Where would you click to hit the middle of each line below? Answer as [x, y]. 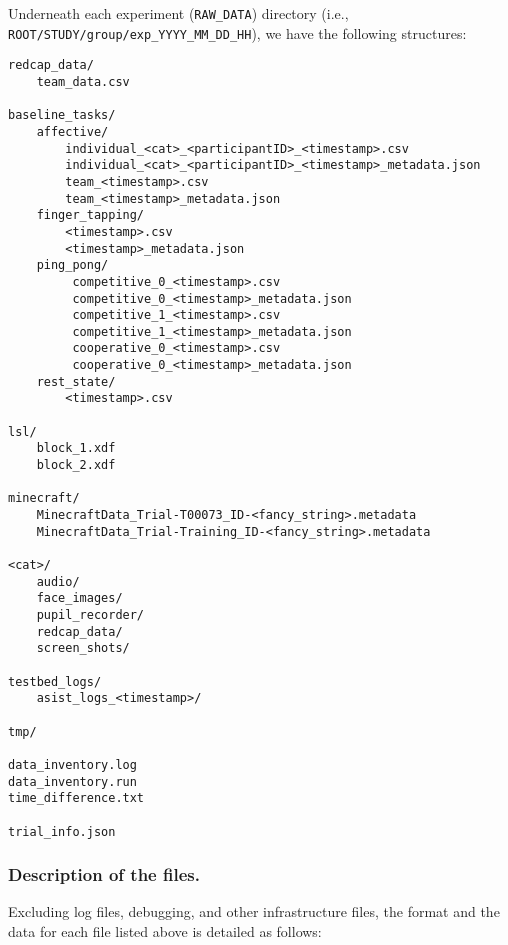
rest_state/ [76, 381]
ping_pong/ [72, 265]
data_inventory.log [72, 764]
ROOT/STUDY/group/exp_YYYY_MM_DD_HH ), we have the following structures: [237, 32]
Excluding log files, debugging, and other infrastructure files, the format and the [254, 911]
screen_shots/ [83, 648]
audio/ [58, 581]
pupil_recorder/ [90, 614]
